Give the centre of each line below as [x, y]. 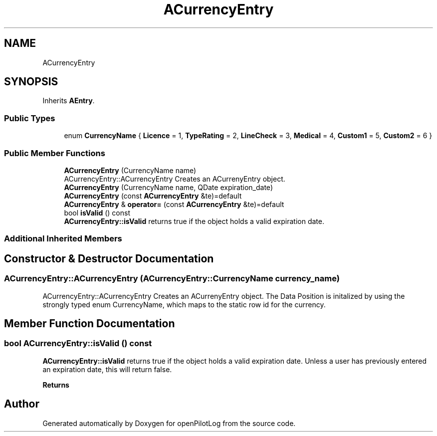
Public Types [30, 118]
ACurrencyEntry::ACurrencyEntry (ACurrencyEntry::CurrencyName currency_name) [172, 279]
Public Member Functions [55, 153]
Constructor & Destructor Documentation [109, 258]
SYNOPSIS [31, 82]
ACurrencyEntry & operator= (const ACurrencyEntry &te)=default [174, 204]
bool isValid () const [97, 213]
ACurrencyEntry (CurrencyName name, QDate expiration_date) [168, 187]
